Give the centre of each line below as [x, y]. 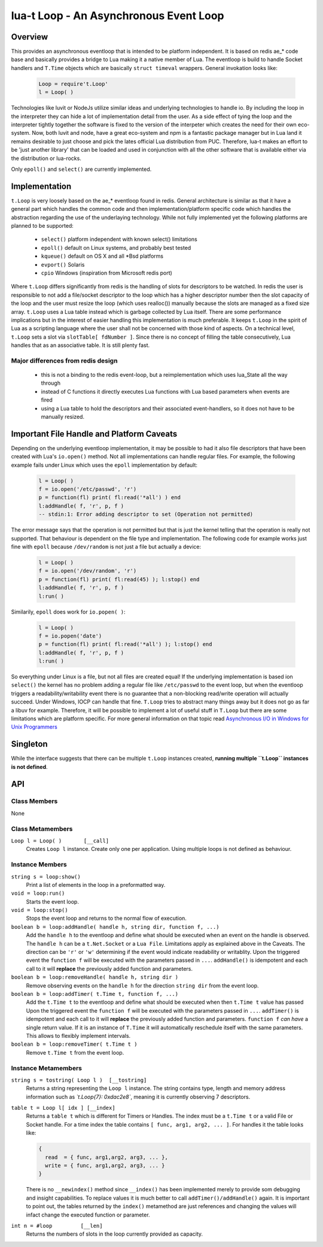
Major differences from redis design [64, 361]
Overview [30, 37]
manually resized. [63, 417]
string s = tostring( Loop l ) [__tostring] [79, 1080]
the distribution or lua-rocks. [46, 158]
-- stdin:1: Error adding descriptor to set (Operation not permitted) [146, 514]
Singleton [29, 744]
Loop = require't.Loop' [74, 84]
